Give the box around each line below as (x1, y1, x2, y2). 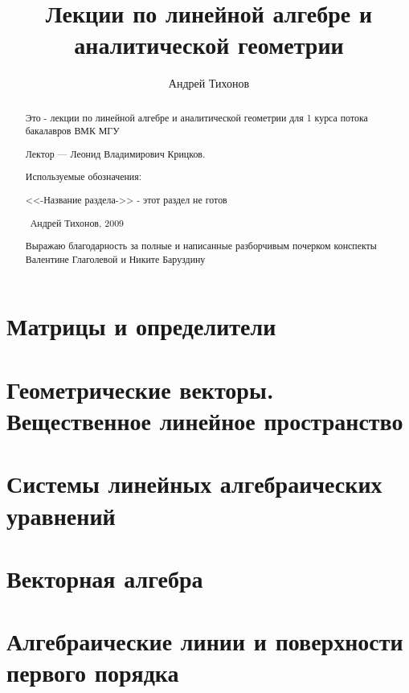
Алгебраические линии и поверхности (6, 625, 403, 658)
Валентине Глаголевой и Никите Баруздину (25, 252, 206, 265)
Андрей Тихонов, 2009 (30, 215, 125, 229)
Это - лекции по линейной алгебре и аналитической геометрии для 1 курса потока (25, 110, 368, 124)
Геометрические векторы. (6, 372, 274, 405)
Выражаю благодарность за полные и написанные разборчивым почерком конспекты (25, 239, 377, 252)
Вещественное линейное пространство (6, 404, 403, 437)
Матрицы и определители (6, 310, 276, 342)
